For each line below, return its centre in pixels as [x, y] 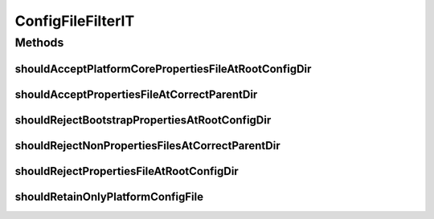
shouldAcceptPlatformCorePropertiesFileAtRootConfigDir [163, 69]
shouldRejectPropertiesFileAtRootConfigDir [127, 171]
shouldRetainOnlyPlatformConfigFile [109, 197]
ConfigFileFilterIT [75, 21]
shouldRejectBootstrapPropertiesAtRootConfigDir [143, 120]
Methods [39, 43]
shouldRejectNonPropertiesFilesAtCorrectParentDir [147, 146]
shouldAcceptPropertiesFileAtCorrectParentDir [136, 94]
